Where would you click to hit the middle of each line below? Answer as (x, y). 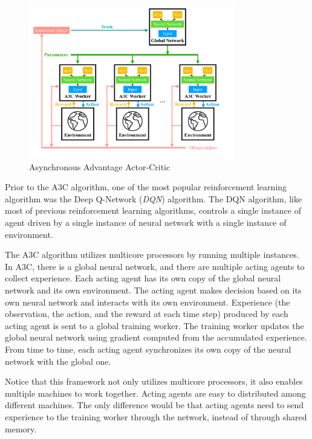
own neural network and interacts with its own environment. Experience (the (148, 302)
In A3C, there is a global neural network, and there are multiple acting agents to (155, 266)
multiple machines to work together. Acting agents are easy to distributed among (155, 393)
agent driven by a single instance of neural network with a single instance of (146, 223)
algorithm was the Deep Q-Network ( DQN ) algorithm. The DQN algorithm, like (154, 198)
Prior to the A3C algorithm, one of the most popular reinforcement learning (146, 187)
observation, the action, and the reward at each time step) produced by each (147, 314)
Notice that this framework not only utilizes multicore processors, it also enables (154, 381)
